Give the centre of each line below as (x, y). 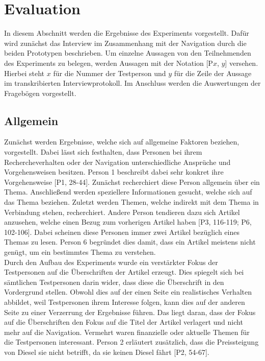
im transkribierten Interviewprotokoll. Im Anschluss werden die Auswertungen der (132, 83)
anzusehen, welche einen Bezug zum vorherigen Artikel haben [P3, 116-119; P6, (128, 222)
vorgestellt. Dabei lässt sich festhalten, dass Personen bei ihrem (103, 152)
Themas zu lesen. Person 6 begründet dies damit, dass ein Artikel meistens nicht (130, 242)
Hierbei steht (24, 73)
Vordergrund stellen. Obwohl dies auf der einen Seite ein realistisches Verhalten (128, 292)
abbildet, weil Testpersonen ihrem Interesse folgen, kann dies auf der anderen (125, 302)
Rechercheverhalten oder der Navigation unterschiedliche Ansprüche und (117, 162)
